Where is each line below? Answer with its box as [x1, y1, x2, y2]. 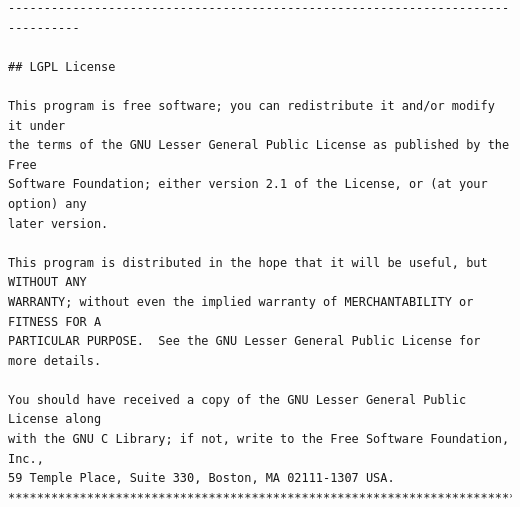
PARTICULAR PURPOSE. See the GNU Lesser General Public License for [8, 334, 481, 349]
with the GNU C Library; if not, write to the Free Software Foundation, [8, 432, 510, 447]
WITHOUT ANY [8, 275, 87, 290]
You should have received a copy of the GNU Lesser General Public [8, 392, 467, 407]
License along [8, 412, 102, 427]
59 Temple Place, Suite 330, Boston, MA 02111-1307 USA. [8, 471, 395, 486]
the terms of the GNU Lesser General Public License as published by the [8, 138, 510, 153]
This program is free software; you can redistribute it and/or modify [8, 98, 495, 113]
